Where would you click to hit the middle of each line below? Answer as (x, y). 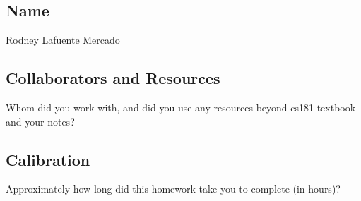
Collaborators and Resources (113, 78)
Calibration (48, 159)
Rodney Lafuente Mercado (63, 40)
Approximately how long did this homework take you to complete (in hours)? (173, 189)
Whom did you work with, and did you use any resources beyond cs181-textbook (181, 107)
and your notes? (40, 121)
